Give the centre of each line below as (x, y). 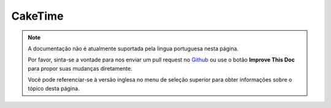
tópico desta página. (54, 88)
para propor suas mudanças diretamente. (80, 68)
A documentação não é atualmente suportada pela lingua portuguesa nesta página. (133, 48)
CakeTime (37, 16)
